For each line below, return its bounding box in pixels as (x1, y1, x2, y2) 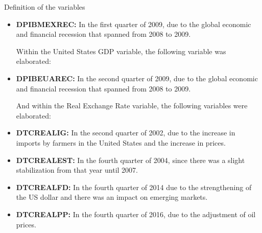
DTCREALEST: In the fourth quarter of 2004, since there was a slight (16, 154, 245, 165)
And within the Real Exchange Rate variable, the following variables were (16, 100, 248, 111)
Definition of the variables (4, 2, 85, 12)
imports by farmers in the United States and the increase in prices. (16, 137, 226, 148)
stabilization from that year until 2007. (16, 165, 138, 175)
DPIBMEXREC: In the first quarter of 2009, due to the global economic (16, 18, 251, 29)
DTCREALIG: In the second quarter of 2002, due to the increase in (16, 127, 235, 138)
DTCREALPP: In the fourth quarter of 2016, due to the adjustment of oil (16, 208, 256, 219)
